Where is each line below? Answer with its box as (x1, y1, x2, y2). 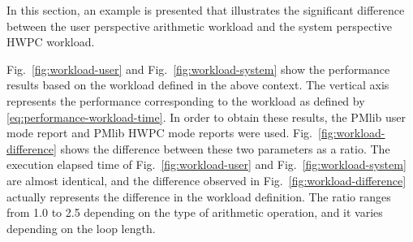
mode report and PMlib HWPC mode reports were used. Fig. (6, 124, 313, 141)
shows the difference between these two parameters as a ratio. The (60, 140, 390, 157)
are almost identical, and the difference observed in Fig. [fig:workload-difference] (6, 171, 407, 188)
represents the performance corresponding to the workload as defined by (6, 92, 365, 109)
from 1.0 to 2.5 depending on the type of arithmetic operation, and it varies (6, 204, 383, 221)
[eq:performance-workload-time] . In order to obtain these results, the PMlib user (6, 108, 406, 125)
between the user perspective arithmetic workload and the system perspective (6, 17, 392, 34)
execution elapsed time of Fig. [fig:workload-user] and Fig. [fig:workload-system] (6, 156, 407, 173)
